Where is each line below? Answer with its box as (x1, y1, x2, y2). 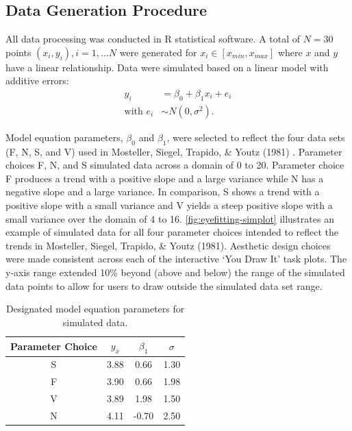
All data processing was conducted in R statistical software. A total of (5, 32, 301, 46)
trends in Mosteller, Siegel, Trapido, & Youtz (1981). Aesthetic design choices (5, 238, 331, 252)
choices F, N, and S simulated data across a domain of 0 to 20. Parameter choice (5, 158, 344, 172)
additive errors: (5, 73, 69, 88)
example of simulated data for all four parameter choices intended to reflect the (5, 225, 339, 239)
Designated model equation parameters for (6, 301, 185, 316)
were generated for (119, 45, 197, 59)
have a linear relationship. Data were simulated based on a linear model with (5, 60, 329, 74)
